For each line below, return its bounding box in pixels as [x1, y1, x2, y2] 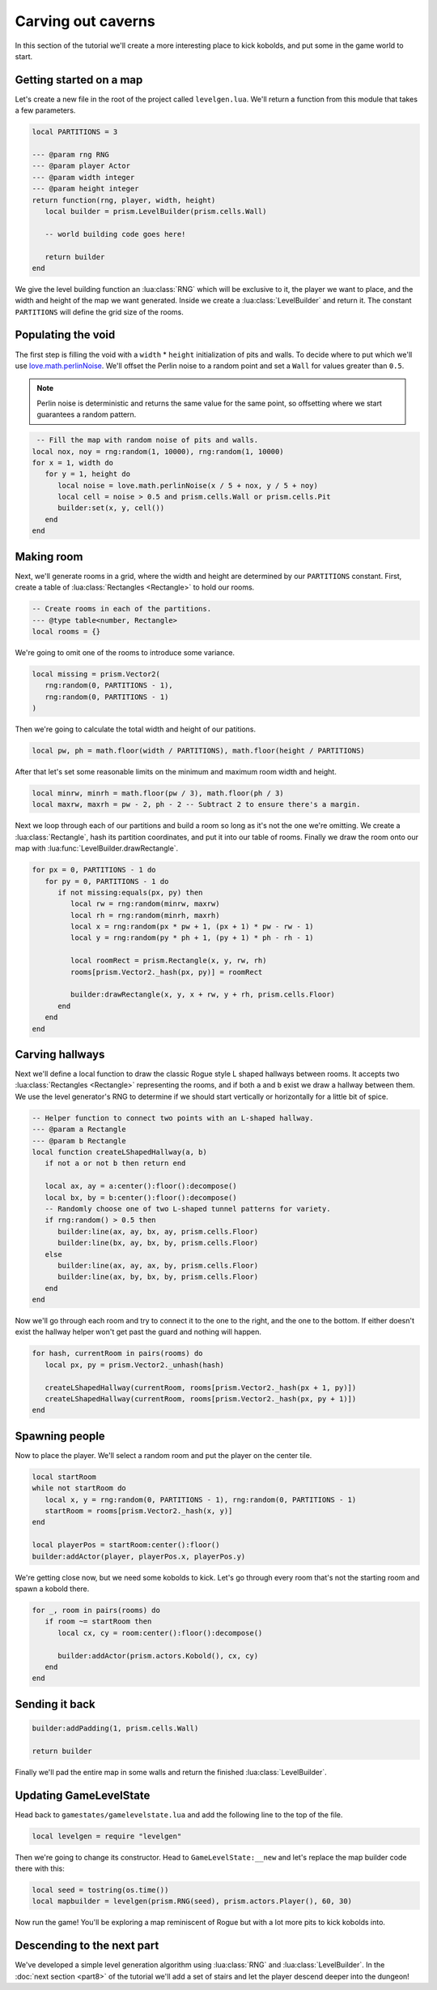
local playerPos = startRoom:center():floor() [32, 1541, 220, 1550]
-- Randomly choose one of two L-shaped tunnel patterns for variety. [45, 1204, 331, 1213]
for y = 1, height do [45, 470, 131, 478]
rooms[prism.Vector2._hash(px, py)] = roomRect [70, 967, 263, 976]
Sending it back [15, 1697, 96, 1711]
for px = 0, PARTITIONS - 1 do [32, 865, 157, 875]
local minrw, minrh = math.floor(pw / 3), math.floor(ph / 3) [32, 788, 284, 798]
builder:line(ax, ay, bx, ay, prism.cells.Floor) [57, 1227, 259, 1236]
